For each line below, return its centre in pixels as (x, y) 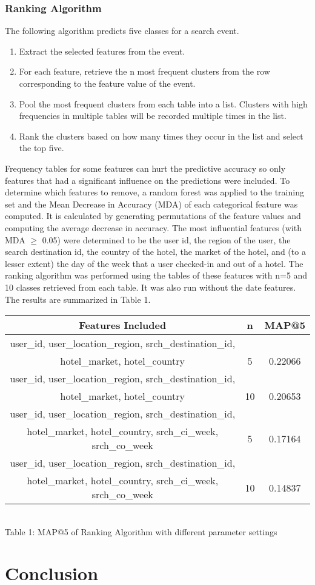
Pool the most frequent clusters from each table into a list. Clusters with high (163, 103)
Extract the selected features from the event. (102, 51)
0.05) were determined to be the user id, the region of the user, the (166, 239)
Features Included (123, 325)
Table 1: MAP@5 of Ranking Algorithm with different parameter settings (141, 531)
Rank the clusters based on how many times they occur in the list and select (161, 136)
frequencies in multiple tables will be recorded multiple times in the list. (153, 116)
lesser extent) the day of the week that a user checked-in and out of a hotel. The (154, 263)
